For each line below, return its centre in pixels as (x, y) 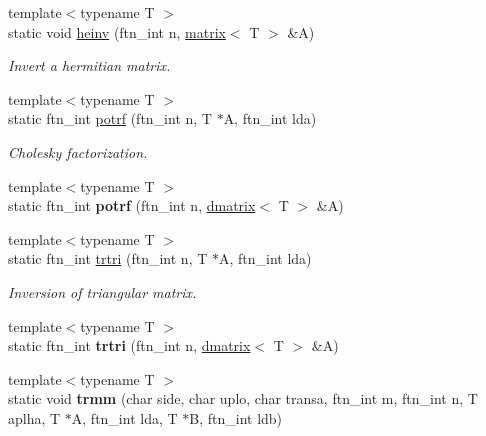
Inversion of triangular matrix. (102, 291)
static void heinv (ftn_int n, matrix (117, 31)
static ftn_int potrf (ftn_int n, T (110, 118)
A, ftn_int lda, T (124, 417)
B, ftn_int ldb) (236, 417)
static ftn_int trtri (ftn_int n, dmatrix (129, 345)
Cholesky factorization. (78, 151)
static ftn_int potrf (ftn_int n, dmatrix (132, 205)
